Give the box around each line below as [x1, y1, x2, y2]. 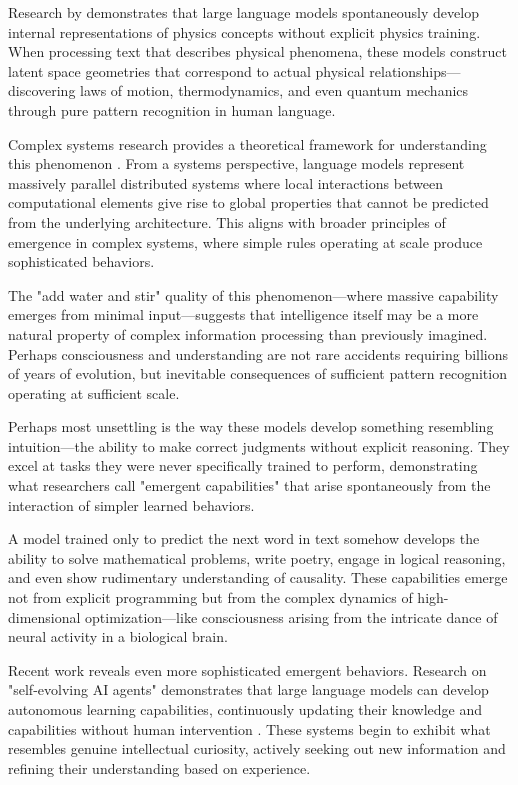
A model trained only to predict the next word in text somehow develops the [8, 528, 480, 549]
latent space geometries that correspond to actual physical [8, 60, 365, 81]
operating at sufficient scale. [8, 382, 180, 403]
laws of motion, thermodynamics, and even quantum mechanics [80, 80, 469, 101]
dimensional [8, 606, 81, 627]
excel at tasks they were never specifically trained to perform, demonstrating [8, 455, 478, 476]
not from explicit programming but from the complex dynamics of [8, 587, 413, 608]
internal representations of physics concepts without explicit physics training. [8, 21, 481, 42]
